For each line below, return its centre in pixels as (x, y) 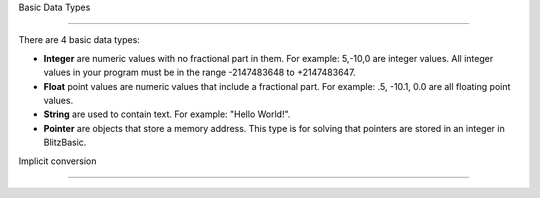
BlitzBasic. (65, 142)
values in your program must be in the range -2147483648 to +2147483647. (199, 72)
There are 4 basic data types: (79, 40)
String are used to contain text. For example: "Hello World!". (167, 114)
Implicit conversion (57, 161)
